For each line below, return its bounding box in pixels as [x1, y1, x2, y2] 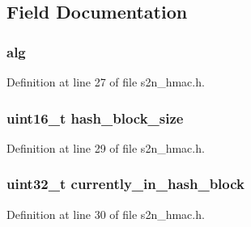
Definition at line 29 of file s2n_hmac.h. [6, 139, 205, 156]
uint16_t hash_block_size [6, 107, 184, 128]
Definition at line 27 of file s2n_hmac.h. [6, 74, 205, 90]
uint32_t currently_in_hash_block [6, 174, 245, 194]
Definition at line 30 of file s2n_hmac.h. [6, 205, 205, 222]
